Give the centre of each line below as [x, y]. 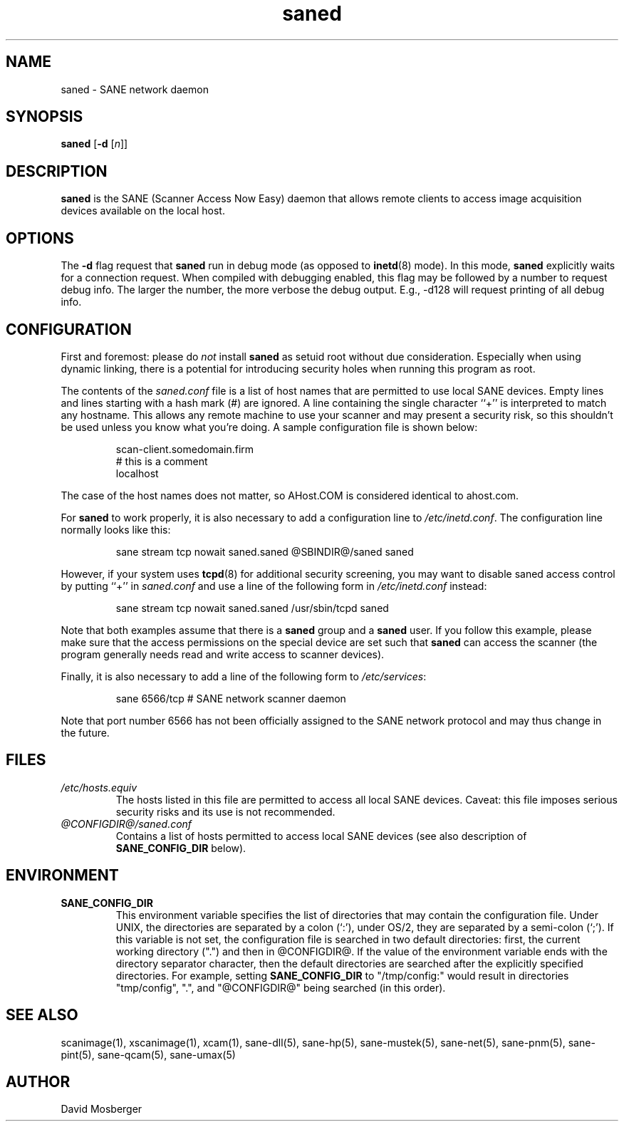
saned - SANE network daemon [135, 89]
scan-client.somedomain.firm [185, 449]
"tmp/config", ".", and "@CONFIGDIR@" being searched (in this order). [281, 987]
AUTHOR [38, 1081]
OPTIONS [40, 238]
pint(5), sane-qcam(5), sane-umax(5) [148, 1054]
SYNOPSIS [45, 117]
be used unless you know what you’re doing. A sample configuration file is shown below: [269, 427]
